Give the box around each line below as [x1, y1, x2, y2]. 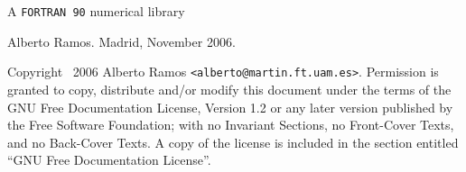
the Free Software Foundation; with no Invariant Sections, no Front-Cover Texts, [7, 115, 454, 134]
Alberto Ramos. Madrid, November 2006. [7, 32, 236, 50]
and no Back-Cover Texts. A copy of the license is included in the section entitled [7, 132, 459, 151]
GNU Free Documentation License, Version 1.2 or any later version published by [7, 97, 453, 116]
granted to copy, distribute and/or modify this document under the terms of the [7, 79, 452, 98]
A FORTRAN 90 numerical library [7, 2, 185, 20]
